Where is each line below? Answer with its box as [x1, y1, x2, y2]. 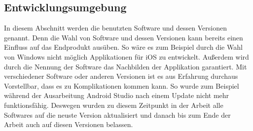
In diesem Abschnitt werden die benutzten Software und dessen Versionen [4, 23, 227, 33]
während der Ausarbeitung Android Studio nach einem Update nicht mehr [4, 90, 229, 100]
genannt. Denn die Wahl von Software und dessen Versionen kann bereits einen [4, 32, 243, 42]
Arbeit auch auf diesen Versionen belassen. [4, 119, 133, 130]
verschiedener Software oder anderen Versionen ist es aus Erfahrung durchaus [4, 71, 238, 81]
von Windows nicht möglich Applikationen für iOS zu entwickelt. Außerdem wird [4, 51, 249, 62]
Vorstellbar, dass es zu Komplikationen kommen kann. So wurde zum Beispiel [4, 80, 239, 91]
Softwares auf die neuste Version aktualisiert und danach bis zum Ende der [4, 109, 231, 120]
